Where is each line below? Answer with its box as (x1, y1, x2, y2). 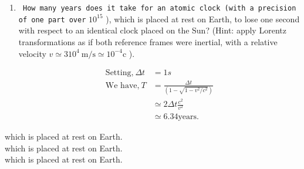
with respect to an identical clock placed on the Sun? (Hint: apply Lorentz (18, 24, 286, 36)
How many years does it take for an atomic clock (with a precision (22, 4, 296, 12)
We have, (105, 81, 140, 90)
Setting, (105, 69, 134, 77)
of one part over (18, 15, 86, 24)
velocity (18, 47, 46, 59)
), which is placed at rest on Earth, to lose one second (106, 12, 300, 25)
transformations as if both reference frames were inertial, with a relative (18, 35, 278, 48)
